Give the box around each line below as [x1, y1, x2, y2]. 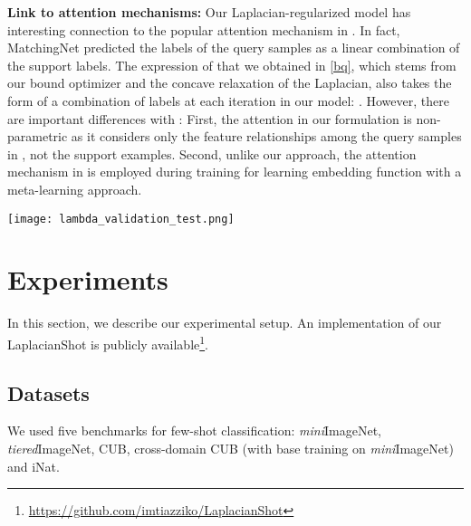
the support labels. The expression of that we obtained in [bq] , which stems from [7, 55, 457, 74]
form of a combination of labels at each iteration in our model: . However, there [7, 91, 449, 110]
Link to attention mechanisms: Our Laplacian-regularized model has [7, 3, 411, 21]
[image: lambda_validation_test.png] [7, 212, 235, 225]
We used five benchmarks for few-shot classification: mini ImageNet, [7, 421, 381, 440]
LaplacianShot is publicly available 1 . [7, 331, 209, 353]
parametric [7, 127, 68, 146]
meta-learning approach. [7, 179, 142, 198]
